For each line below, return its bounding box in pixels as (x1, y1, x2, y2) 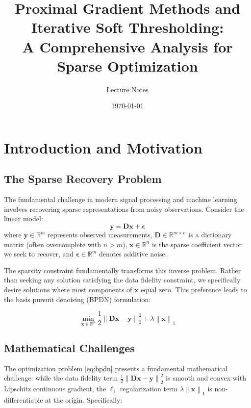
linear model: (4, 213, 43, 224)
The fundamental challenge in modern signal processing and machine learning (4, 194, 237, 204)
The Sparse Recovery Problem (4, 171, 162, 186)
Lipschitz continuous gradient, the (4, 383, 106, 394)
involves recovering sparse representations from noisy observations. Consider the (4, 204, 244, 214)
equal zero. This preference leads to (141, 284, 247, 295)
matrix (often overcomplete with (4, 239, 101, 249)
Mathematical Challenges (4, 340, 135, 355)
